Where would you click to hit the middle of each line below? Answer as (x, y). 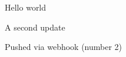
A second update (35, 27)
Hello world (26, 7)
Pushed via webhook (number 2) (64, 47)
